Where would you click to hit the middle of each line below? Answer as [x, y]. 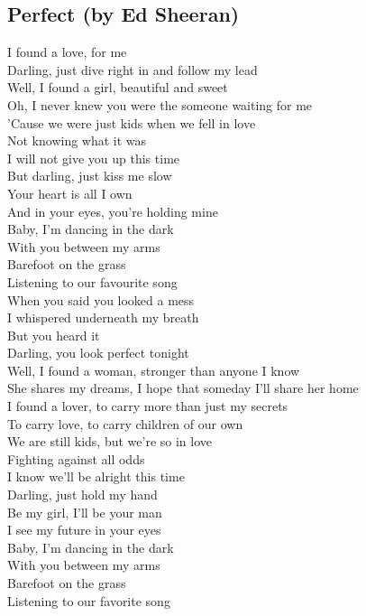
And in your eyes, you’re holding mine [113, 211]
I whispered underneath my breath [103, 317]
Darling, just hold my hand [82, 495]
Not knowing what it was [77, 140]
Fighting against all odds [76, 458]
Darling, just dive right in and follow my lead [133, 69]
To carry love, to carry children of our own [125, 423]
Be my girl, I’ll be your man [85, 512]
